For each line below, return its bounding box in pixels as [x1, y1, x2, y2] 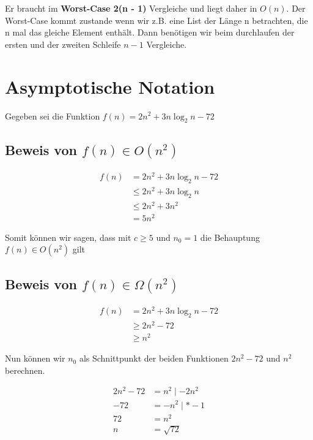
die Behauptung [200, 230, 260, 243]
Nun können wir [5, 352, 65, 365]
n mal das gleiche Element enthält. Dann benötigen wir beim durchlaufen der [5, 26, 295, 39]
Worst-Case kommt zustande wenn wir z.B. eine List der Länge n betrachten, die [5, 13, 308, 26]
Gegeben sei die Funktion [5, 109, 100, 122]
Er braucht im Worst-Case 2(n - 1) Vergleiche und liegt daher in [5, 2, 257, 14]
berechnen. [5, 363, 45, 376]
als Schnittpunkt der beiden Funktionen [79, 352, 229, 365]
